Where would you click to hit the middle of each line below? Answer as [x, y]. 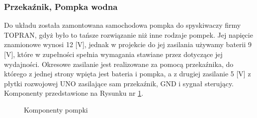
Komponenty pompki [56, 109]
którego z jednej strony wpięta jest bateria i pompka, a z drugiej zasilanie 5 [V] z [128, 74]
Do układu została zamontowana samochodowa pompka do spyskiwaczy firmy [123, 25]
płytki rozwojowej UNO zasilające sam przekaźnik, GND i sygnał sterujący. [119, 83]
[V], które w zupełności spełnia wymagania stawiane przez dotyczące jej [113, 54]
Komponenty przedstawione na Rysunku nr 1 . [74, 93]
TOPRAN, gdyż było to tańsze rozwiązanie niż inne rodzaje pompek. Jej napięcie [128, 34]
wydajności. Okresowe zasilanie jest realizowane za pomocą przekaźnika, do [119, 64]
